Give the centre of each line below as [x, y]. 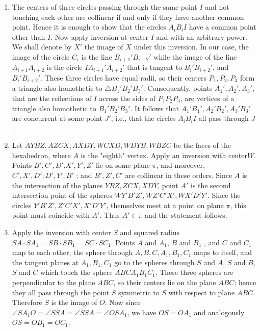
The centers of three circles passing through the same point [105, 7]
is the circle [64, 67]
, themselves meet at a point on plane [165, 205]
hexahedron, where [41, 155]
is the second [211, 185]
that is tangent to [155, 67]
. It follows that [154, 108]
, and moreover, [180, 165]
